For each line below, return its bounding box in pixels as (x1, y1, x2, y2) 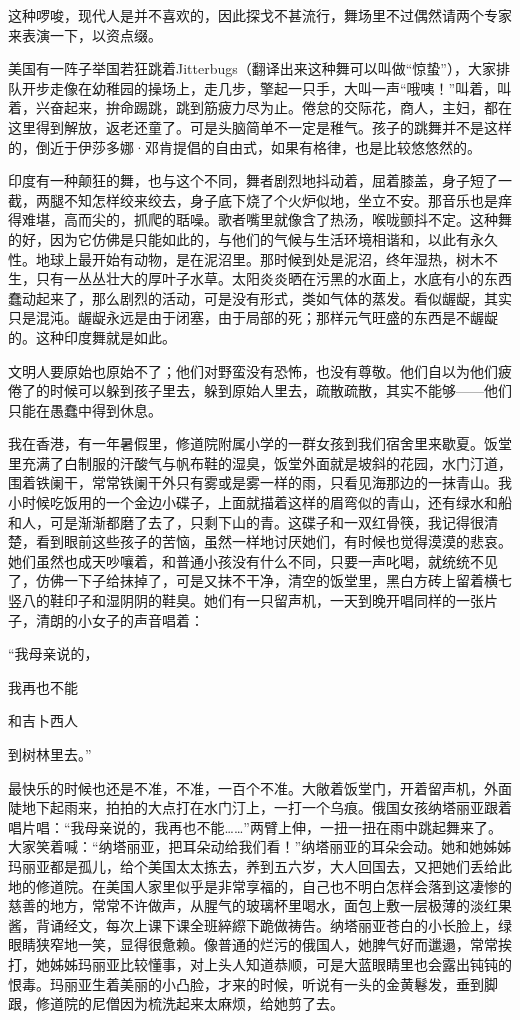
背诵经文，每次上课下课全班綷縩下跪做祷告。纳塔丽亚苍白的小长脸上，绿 (35, 914, 512, 935)
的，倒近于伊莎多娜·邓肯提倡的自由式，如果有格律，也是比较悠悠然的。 (8, 136, 481, 157)
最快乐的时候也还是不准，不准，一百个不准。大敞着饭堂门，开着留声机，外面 (8, 777, 512, 798)
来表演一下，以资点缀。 (8, 24, 162, 45)
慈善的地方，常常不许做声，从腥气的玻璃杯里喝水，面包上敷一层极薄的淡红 (8, 895, 498, 916)
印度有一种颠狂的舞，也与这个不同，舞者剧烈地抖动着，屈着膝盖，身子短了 (8, 170, 498, 191)
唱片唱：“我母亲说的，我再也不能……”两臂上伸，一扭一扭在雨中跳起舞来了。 (8, 816, 502, 837)
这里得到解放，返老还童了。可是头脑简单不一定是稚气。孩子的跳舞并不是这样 (8, 116, 512, 137)
